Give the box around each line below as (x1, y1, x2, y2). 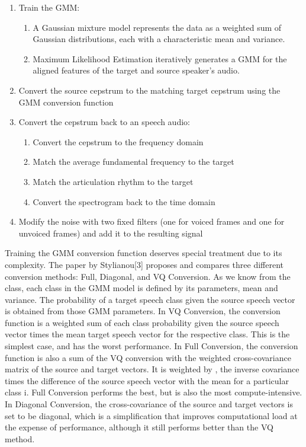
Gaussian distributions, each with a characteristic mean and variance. (33, 33, 285, 45)
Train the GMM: (18, 1, 80, 13)
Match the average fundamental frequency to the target (33, 155, 234, 168)
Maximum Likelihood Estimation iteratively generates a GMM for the (33, 52, 287, 65)
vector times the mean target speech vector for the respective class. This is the (5, 328, 290, 340)
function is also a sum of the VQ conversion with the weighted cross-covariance (5, 351, 291, 363)
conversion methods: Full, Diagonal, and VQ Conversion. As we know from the (5, 270, 291, 282)
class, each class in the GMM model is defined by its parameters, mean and (5, 282, 278, 294)
